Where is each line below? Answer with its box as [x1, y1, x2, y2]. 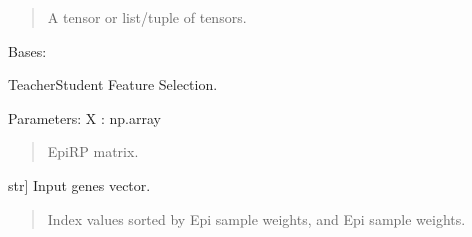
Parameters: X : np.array [8, 107, 161, 128]
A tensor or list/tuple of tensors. [47, 7, 247, 27]
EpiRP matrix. [47, 141, 139, 162]
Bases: [8, 40, 47, 61]
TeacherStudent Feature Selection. [8, 74, 218, 95]
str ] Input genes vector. [8, 174, 151, 195]
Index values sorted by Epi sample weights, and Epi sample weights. [47, 208, 466, 229]
